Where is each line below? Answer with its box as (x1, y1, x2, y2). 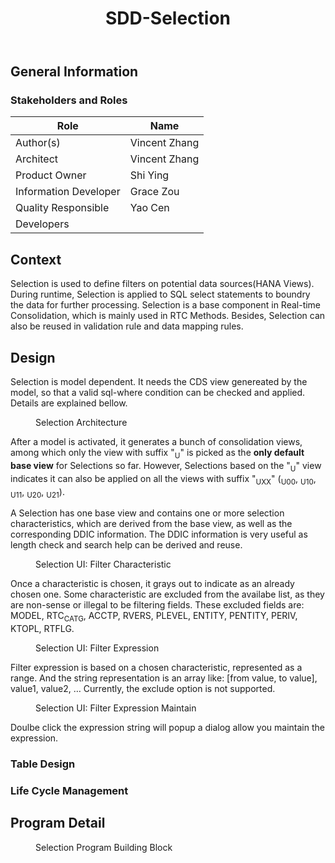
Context (10, 251, 62, 268)
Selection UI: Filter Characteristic (35, 558, 172, 571)
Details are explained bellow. (10, 397, 128, 409)
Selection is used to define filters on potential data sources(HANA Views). (10, 278, 315, 290)
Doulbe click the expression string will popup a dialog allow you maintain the (10, 722, 325, 734)
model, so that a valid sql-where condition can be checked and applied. (10, 387, 306, 399)
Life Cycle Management (10, 783, 129, 797)
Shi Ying (129, 168, 170, 182)
